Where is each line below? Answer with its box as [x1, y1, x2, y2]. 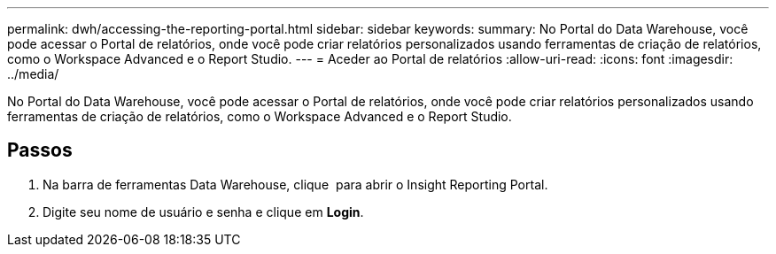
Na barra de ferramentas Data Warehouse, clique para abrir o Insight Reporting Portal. [43, 176, 548, 192]
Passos [7, 139, 73, 162]
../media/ [7, 66, 59, 81]
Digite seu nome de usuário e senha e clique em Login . [43, 204, 364, 219]
